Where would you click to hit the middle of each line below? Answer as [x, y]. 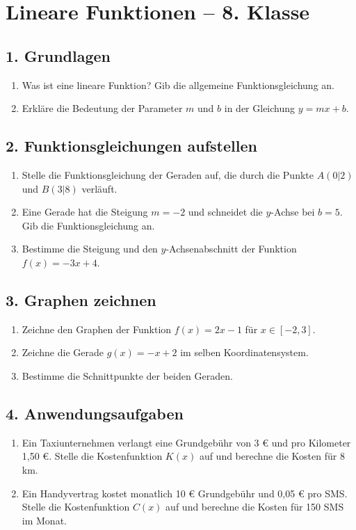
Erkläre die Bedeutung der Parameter [102, 108]
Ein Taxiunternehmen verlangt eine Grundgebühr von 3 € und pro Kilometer [186, 442]
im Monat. [44, 520]
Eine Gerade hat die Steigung [85, 212]
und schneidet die [225, 212]
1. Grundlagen [58, 55]
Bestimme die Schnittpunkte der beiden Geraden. [127, 375]
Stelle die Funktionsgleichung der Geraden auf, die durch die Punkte [168, 174]
